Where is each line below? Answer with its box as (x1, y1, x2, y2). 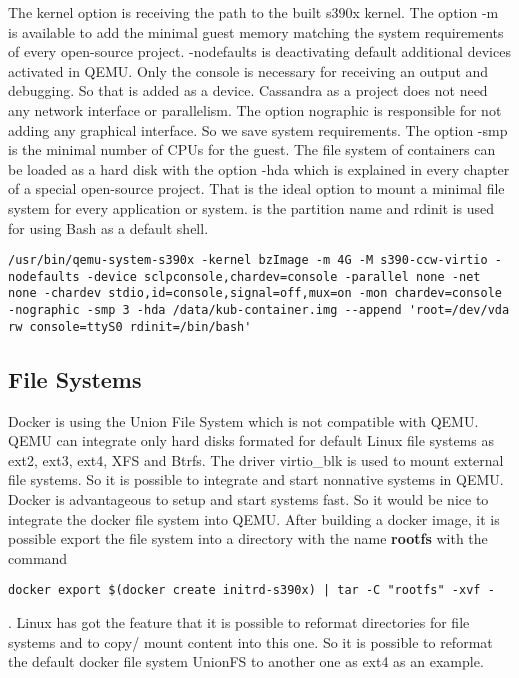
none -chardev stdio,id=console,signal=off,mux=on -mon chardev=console (8, 286, 502, 301)
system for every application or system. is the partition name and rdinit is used (8, 197, 495, 218)
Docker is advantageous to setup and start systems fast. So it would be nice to (8, 488, 489, 509)
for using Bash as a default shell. (8, 217, 209, 238)
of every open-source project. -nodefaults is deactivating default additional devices (8, 41, 511, 62)
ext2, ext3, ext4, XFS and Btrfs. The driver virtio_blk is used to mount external (8, 449, 504, 470)
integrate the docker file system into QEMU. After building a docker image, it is (8, 508, 500, 529)
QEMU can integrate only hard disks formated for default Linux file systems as (8, 430, 494, 451)
